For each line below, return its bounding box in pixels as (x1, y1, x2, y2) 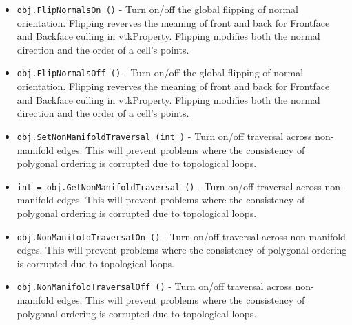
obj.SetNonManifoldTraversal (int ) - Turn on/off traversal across (17, 128, 312, 143)
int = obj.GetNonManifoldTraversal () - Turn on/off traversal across (17, 179, 322, 193)
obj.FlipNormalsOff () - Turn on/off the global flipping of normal (17, 65, 304, 80)
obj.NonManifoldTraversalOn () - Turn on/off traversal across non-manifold (17, 229, 346, 243)
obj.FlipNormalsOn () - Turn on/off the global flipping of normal (17, 2, 298, 16)
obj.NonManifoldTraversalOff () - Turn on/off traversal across (17, 279, 292, 293)
